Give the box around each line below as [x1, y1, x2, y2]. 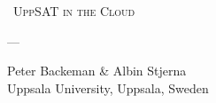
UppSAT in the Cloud [12, 2, 135, 20]
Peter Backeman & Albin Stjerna [7, 61, 187, 80]
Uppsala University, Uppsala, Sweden [7, 78, 209, 97]
